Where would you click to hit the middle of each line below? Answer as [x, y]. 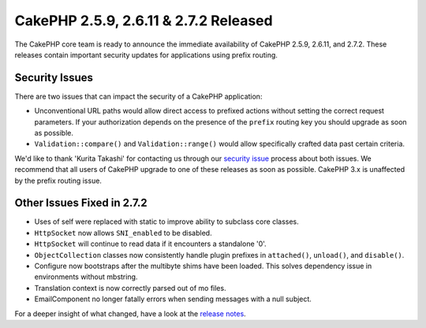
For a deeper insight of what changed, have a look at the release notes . [130, 313]
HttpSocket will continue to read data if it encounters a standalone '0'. [151, 244]
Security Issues [54, 78]
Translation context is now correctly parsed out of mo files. [130, 288]
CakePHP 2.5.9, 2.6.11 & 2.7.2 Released [144, 20]
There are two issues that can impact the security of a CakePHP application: [138, 96]
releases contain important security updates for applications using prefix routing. [146, 54]
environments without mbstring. [86, 277]
